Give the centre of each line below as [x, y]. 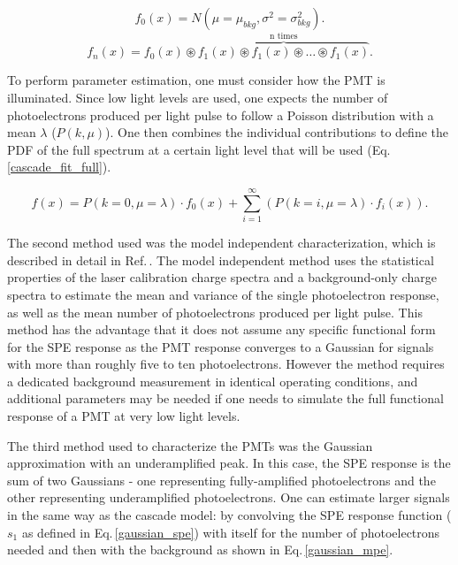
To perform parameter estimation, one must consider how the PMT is [196, 80]
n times [284, 36]
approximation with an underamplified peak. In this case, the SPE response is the [229, 463]
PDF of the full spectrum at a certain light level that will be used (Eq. [199, 149]
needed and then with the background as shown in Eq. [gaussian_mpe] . [200, 550]
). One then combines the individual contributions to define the [277, 132]
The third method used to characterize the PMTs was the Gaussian [190, 445]
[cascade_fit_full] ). [59, 167]
